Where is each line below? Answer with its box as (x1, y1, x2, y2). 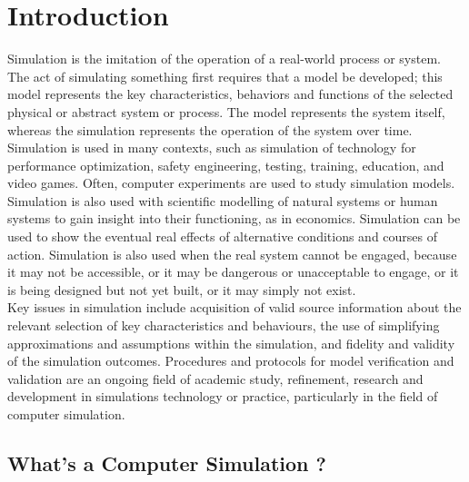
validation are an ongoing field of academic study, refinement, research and (7, 369, 424, 388)
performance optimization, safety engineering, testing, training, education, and (7, 155, 444, 174)
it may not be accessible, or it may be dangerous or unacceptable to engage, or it (7, 262, 459, 281)
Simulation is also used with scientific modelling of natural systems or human (7, 191, 438, 210)
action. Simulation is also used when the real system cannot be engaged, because (7, 244, 457, 263)
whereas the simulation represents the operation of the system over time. (7, 120, 413, 139)
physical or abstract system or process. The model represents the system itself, (7, 102, 445, 121)
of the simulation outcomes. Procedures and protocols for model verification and (7, 351, 454, 370)
